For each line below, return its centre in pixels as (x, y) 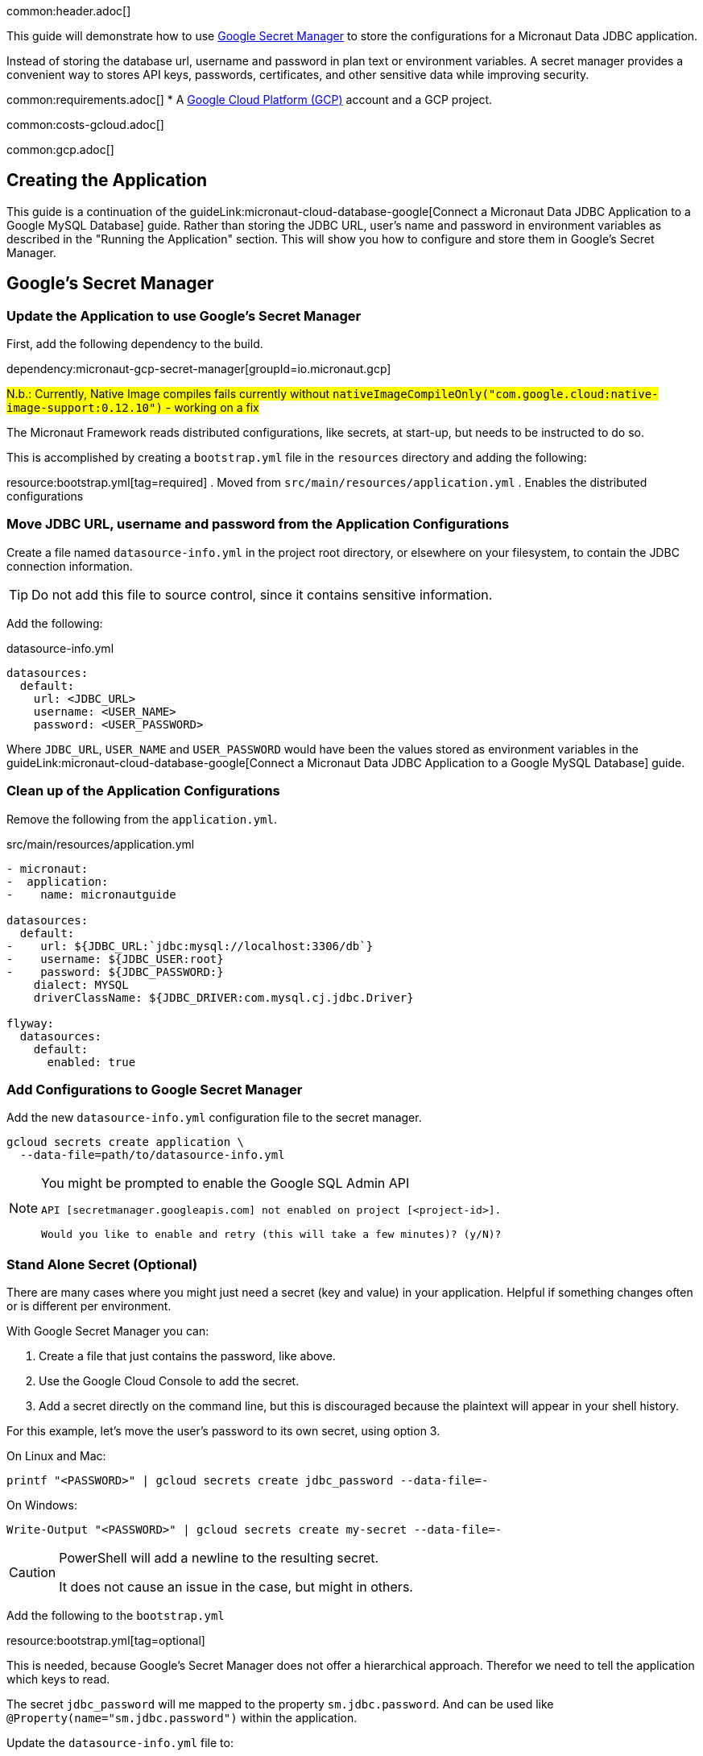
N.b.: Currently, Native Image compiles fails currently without (168, 394)
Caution (33, 1573)
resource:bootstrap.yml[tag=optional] (106, 1641)
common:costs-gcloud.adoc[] (85, 125)
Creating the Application (107, 181)
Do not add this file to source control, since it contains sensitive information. (262, 594)
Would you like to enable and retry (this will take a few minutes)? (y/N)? (271, 1235)
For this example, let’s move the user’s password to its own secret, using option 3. (223, 1431)
